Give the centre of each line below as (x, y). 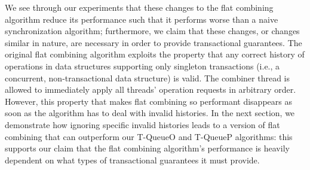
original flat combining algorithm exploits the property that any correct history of (155, 54)
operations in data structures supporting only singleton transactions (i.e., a (142, 66)
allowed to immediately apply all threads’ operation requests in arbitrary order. (151, 89)
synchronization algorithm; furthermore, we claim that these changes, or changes (152, 31)
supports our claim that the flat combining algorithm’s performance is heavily (147, 148)
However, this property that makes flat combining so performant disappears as (148, 101)
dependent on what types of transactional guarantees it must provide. (132, 160)
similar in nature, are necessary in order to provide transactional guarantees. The (154, 42)
